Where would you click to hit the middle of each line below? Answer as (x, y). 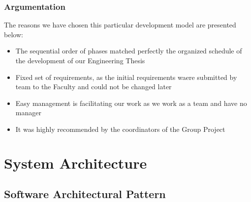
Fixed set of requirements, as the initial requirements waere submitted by (126, 77)
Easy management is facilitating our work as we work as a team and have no (131, 103)
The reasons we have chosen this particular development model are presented (120, 25)
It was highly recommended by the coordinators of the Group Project (120, 129)
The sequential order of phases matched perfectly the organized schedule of (129, 51)
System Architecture (76, 163)
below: (14, 34)
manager (28, 113)
